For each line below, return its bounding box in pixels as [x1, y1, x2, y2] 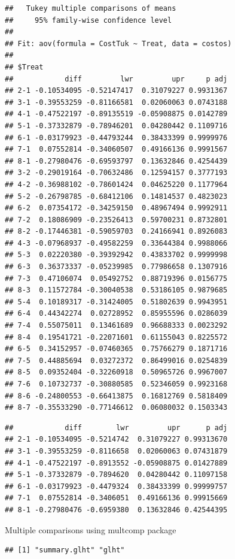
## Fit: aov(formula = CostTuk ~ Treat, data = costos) [5, 39, 232, 48]
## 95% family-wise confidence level [5, 16, 172, 25]
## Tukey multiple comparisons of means [5, 4, 176, 13]
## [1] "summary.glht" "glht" [5, 546, 125, 555]
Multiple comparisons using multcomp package [5, 523, 176, 536]
